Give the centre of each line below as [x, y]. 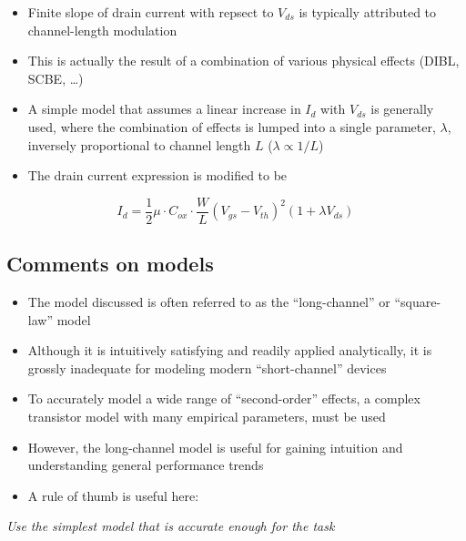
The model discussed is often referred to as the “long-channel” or [209, 302]
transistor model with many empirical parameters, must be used [207, 416]
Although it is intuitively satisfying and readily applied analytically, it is [230, 350]
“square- [418, 302]
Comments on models [110, 264]
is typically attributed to [368, 12]
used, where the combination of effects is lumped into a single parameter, [232, 126]
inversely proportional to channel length [139, 144]
